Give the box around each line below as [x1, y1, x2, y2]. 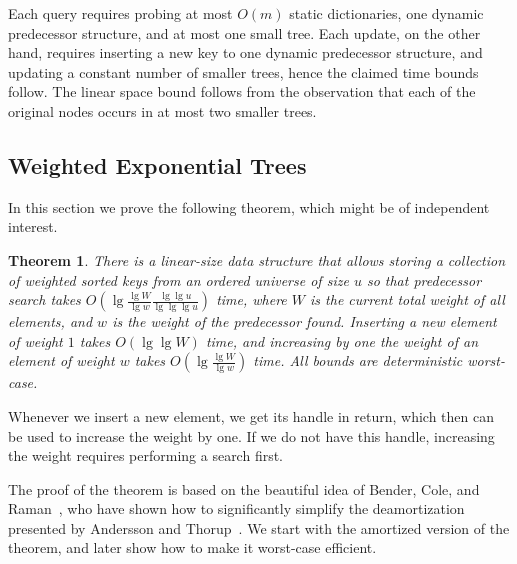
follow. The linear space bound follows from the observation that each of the [8, 81, 476, 102]
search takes [8, 289, 81, 310]
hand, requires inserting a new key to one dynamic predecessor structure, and [8, 42, 483, 63]
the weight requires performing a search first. [8, 445, 284, 466]
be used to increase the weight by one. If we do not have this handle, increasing [8, 425, 495, 446]
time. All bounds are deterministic [253, 350, 463, 371]
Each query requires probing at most [8, 3, 233, 23]
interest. [8, 216, 58, 237]
